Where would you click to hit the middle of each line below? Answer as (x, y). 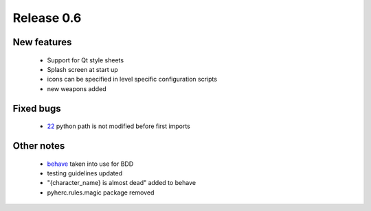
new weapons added (77, 88)
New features (42, 42)
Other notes (39, 146)
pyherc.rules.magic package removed (101, 193)
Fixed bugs (37, 109)
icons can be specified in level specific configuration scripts (132, 79)
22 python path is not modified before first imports (119, 126)
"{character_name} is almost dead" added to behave (121, 183)
